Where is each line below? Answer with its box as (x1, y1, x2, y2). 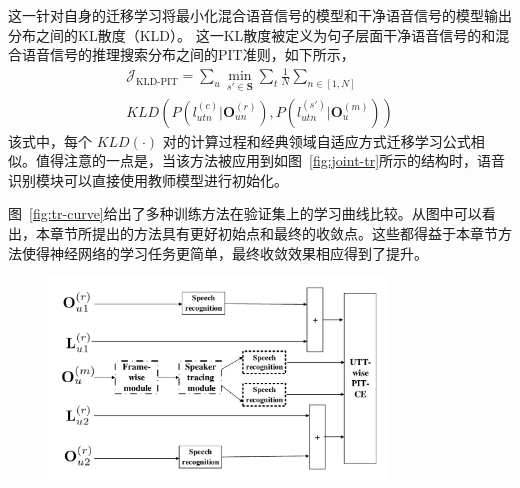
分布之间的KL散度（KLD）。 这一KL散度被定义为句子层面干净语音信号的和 (8, 24, 496, 45)
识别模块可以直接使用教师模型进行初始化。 (8, 169, 288, 190)
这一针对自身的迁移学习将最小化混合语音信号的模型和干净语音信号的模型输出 (8, 5, 512, 25)
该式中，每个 (8, 130, 92, 151)
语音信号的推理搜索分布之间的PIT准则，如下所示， (21, 44, 355, 65)
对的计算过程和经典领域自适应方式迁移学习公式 (162, 130, 471, 151)
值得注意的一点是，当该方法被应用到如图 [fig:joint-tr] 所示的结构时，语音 (35, 150, 506, 171)
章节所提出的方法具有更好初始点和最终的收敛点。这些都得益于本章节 (49, 222, 498, 243)
